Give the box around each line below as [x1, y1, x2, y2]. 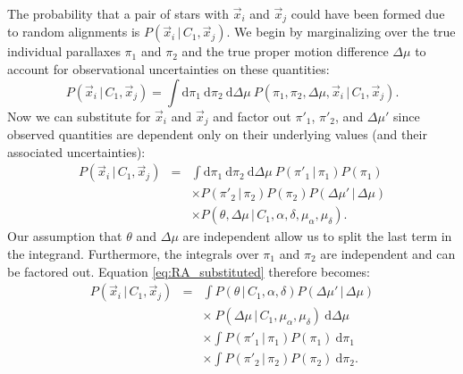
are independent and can [320, 244, 456, 262]
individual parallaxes [7, 42, 121, 61]
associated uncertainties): [7, 142, 146, 161]
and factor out [213, 106, 291, 125]
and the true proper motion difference [181, 42, 389, 61]
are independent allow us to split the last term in [182, 227, 452, 245]
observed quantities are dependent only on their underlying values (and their [7, 125, 427, 144]
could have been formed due [290, 4, 445, 22]
